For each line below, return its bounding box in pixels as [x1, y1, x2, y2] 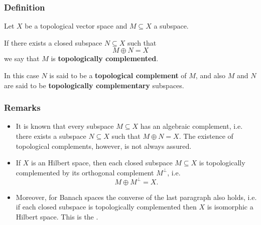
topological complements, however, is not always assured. [16, 140, 192, 151]
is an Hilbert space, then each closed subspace [31, 157, 173, 168]
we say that [4, 53, 40, 64]
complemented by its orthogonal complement [16, 167, 154, 177]
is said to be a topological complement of [49, 70, 187, 80]
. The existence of [179, 131, 233, 141]
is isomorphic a [207, 201, 253, 212]
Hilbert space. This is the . [16, 211, 98, 222]
